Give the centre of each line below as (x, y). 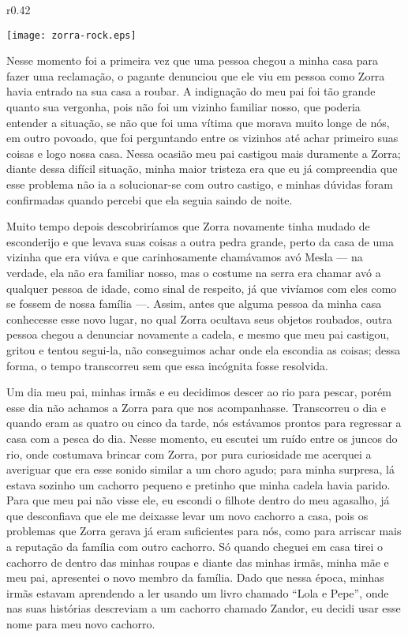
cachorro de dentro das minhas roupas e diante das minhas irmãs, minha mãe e (198, 562)
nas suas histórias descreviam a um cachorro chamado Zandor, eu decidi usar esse (204, 608)
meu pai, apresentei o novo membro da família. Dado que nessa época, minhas (195, 577)
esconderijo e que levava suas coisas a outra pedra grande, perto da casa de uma (200, 241)
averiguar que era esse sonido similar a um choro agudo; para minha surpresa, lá (200, 469)
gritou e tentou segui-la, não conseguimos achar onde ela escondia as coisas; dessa (204, 349)
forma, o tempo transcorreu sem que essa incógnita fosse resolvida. (167, 365)
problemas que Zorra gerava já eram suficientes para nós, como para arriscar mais (204, 531)
